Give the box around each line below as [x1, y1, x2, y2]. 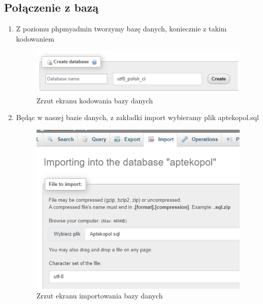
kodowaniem [16, 33, 54, 44]
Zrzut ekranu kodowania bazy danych [36, 95, 153, 105]
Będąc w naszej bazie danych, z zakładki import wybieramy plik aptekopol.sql [16, 112, 259, 123]
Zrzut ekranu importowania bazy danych [36, 290, 163, 301]
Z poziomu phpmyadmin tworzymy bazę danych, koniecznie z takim [16, 23, 227, 34]
